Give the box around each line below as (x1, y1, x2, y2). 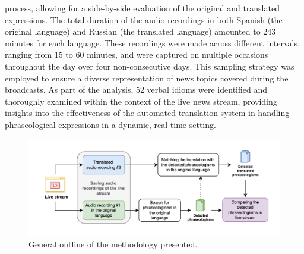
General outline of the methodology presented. (28, 237, 198, 250)
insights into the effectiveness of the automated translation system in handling (5, 106, 290, 119)
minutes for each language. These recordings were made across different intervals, (5, 36, 300, 49)
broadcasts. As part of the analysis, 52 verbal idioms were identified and (5, 83, 268, 96)
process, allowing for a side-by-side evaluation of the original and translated (5, 2, 280, 14)
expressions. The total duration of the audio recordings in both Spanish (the (5, 13, 283, 26)
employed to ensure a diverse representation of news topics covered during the (5, 71, 289, 84)
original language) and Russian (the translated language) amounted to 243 (5, 25, 276, 37)
